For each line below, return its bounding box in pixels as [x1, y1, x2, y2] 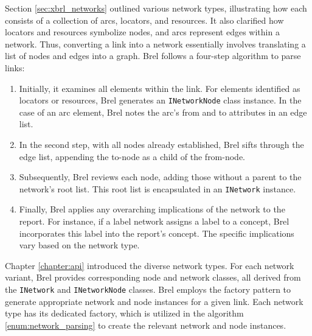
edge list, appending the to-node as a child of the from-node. [19, 150, 246, 163]
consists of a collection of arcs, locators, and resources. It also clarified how [5, 13, 284, 26]
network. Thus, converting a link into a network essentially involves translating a [5, 37, 306, 50]
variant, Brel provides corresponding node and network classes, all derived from [5, 271, 301, 284]
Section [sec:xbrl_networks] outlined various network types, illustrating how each [5, 2, 307, 14]
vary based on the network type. [19, 239, 140, 251]
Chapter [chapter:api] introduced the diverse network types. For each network [5, 259, 294, 271]
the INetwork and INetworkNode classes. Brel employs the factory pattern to [5, 283, 291, 295]
